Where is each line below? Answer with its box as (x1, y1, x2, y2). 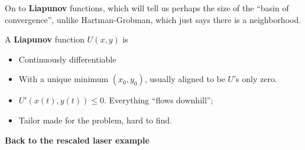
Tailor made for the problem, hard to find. (18, 113, 172, 126)
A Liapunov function (5, 33, 85, 45)
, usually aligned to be (144, 73, 225, 85)
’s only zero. (233, 73, 277, 85)
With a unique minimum (18, 73, 109, 85)
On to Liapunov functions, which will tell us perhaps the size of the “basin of (5, 2, 289, 14)
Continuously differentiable (18, 53, 116, 65)
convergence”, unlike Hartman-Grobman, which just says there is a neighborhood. (5, 13, 301, 25)
